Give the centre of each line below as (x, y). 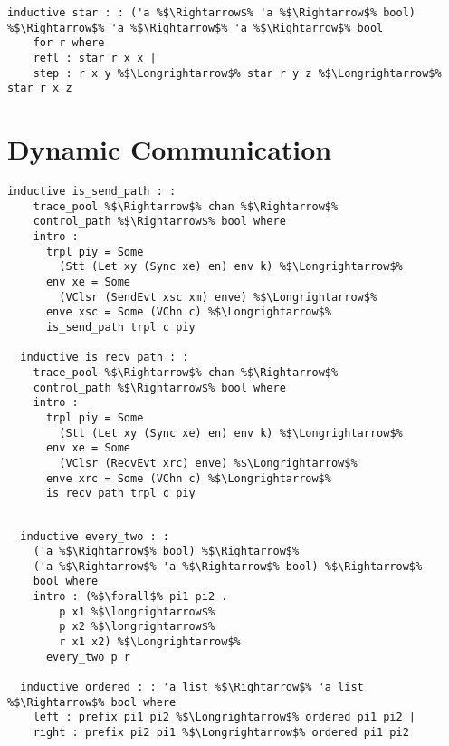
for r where (69, 43)
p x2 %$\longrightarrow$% (137, 627)
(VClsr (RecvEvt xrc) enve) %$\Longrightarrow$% (208, 463)
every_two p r (88, 657)
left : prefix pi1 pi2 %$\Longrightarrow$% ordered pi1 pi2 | (224, 717)
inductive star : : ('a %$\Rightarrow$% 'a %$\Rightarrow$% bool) (212, 13)
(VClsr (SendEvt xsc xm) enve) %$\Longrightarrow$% (218, 297)
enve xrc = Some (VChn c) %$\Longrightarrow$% (188, 478)
